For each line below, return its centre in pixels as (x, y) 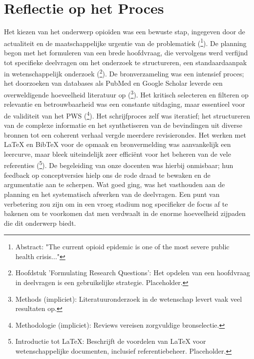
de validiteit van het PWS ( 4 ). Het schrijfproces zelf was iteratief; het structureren (127, 115)
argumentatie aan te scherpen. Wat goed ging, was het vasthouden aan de (115, 184)
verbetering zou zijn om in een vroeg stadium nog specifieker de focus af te (116, 203)
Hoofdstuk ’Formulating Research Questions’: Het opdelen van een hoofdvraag (133, 273)
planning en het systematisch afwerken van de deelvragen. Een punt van (112, 194)
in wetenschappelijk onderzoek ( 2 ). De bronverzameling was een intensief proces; (124, 73)
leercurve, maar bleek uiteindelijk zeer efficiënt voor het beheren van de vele (117, 154)
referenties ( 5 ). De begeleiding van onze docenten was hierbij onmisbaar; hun (119, 165)
